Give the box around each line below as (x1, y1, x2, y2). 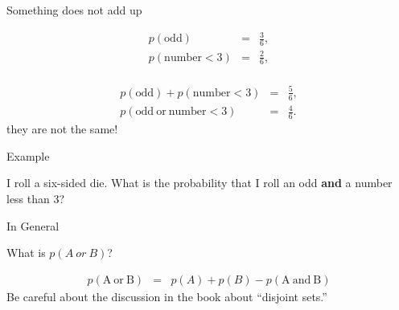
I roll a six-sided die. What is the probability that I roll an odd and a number (6, 174, 393, 191)
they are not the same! (6, 120, 118, 137)
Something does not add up (6, 2, 142, 18)
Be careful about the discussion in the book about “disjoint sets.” (6, 288, 327, 304)
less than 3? (6, 190, 65, 206)
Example (6, 147, 50, 164)
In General (6, 217, 60, 234)
